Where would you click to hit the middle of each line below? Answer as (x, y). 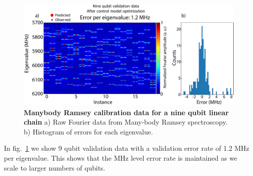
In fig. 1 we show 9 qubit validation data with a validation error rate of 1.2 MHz (127, 148)
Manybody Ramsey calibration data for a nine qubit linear (126, 112)
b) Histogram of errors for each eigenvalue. (88, 131)
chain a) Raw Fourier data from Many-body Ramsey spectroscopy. (126, 122)
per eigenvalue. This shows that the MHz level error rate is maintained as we (121, 157)
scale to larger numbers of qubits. (55, 167)
